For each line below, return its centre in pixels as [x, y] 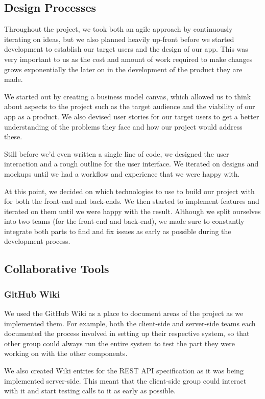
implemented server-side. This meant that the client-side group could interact [125, 380]
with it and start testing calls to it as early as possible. [90, 391]
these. [13, 136]
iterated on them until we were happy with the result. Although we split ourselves [132, 211]
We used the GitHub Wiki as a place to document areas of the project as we [124, 313]
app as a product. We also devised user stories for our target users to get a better [132, 116]
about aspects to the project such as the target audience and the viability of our [130, 106]
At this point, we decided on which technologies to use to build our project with [129, 191]
